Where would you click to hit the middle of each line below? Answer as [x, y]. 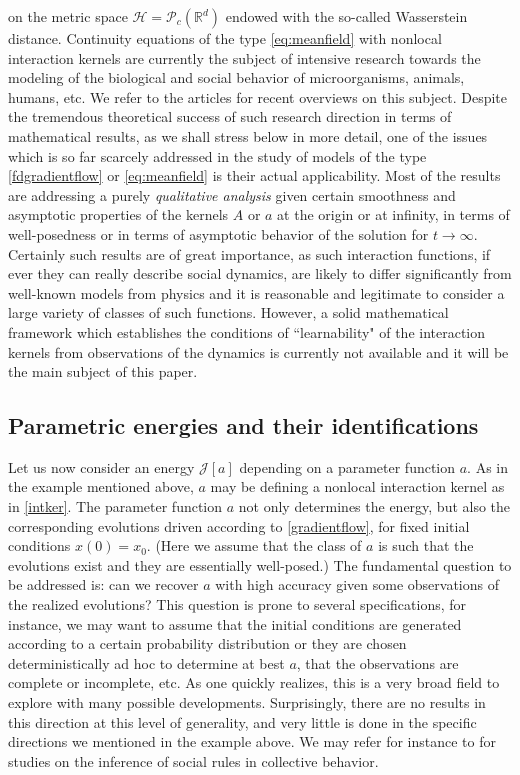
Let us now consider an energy [101, 466]
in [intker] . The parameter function [115, 506]
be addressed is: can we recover [103, 584]
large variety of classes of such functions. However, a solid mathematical [228, 312]
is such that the [426, 545]
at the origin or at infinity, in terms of [393, 214]
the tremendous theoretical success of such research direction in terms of [230, 116]
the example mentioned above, [101, 486]
